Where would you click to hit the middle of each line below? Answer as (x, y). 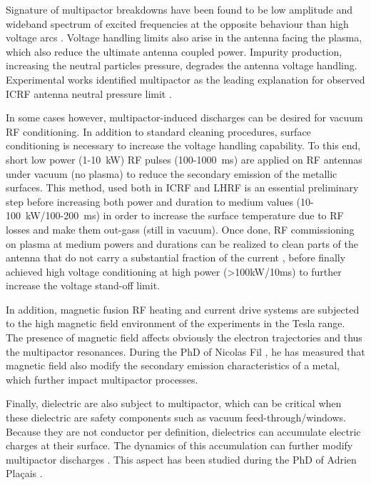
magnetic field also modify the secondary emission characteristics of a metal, (173, 365)
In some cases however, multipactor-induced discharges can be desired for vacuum (184, 117)
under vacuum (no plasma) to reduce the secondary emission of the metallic (172, 173)
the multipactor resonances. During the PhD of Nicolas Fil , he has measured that (185, 351)
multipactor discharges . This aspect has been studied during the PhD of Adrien (181, 459)
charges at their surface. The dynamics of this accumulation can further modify (179, 445)
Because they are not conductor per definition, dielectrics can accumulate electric (183, 431)
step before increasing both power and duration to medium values (149, 201)
